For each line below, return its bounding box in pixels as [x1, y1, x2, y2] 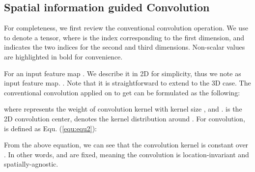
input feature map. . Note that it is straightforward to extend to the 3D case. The [4, 78, 251, 88]
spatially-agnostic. [4, 159, 58, 169]
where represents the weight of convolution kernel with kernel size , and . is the [4, 104, 242, 114]
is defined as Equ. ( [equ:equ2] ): [4, 123, 97, 133]
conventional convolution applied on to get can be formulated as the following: [4, 87, 240, 97]
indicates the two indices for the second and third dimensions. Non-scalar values [4, 42, 245, 52]
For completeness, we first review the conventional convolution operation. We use [4, 23, 248, 33]
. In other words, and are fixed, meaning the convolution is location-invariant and [4, 149, 249, 159]
